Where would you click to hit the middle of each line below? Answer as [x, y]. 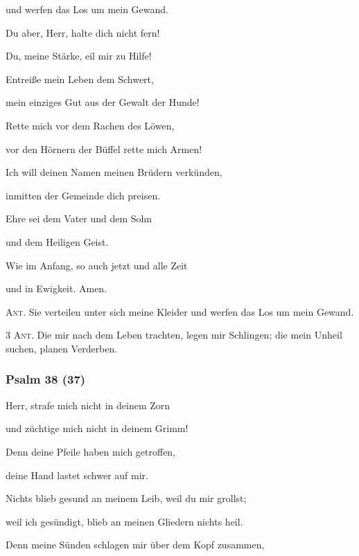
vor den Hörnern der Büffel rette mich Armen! [104, 149]
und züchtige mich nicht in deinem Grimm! [97, 428]
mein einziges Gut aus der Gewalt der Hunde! [103, 102]
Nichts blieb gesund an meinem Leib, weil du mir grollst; [126, 498]
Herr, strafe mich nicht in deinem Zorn [88, 405]
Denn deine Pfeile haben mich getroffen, [91, 451]
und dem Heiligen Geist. [57, 241]
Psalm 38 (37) [46, 379]
